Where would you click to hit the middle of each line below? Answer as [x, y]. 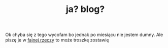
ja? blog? [85, 9]
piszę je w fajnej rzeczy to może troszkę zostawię [57, 40]
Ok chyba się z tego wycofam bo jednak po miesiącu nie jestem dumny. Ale [84, 35]
